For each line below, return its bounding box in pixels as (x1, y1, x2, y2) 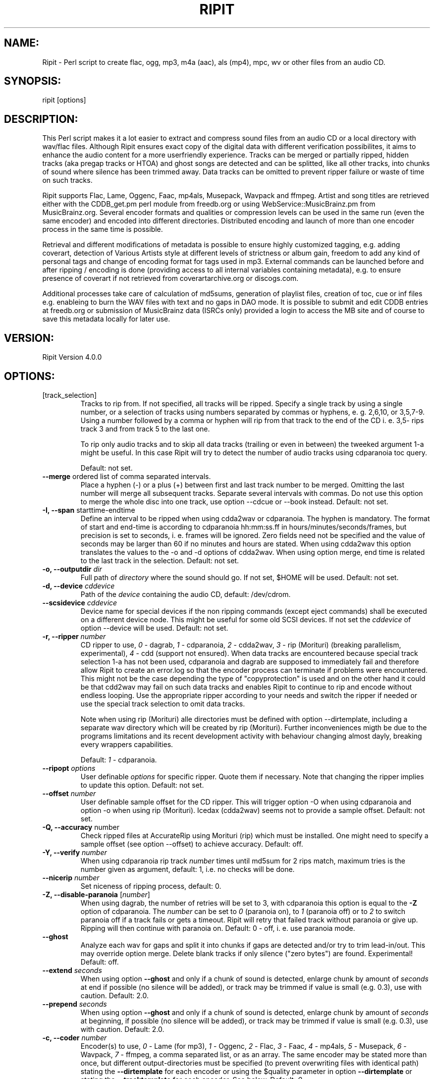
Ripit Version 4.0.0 (42, 353, 102, 362)
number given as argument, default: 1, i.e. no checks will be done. (80, 864, 295, 873)
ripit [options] (42, 96, 86, 105)
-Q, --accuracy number (42, 822, 119, 831)
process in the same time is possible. (42, 225, 163, 234)
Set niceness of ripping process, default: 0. (80, 881, 221, 890)
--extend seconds (42, 966, 102, 974)
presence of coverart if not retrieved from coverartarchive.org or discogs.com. (42, 274, 299, 283)
